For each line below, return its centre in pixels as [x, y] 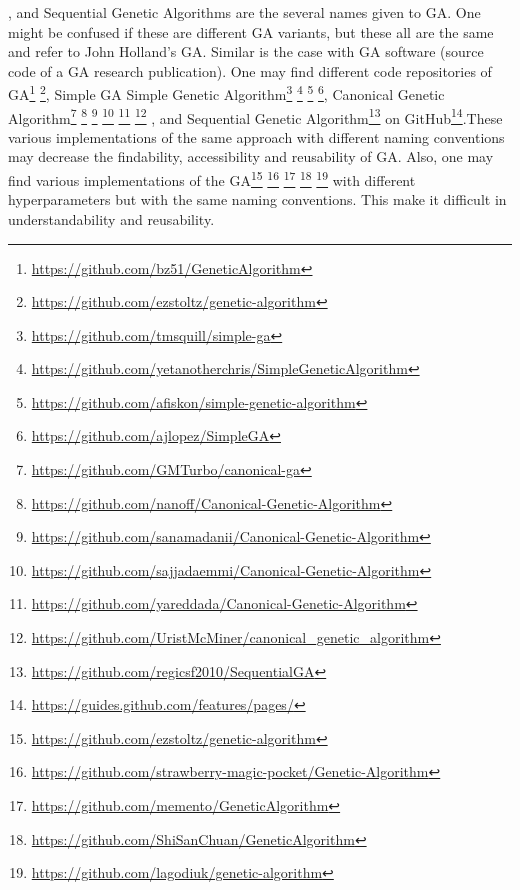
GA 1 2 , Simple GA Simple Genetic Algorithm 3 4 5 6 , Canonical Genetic [226, 93]
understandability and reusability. [111, 218]
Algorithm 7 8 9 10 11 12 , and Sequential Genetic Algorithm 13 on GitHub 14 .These [255, 116]
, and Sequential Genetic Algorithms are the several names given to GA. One [244, 12]
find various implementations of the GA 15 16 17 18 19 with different [212, 178]
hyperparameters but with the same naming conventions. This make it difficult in [257, 199]
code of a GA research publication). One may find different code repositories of [250, 70]
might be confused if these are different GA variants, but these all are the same [251, 31]
